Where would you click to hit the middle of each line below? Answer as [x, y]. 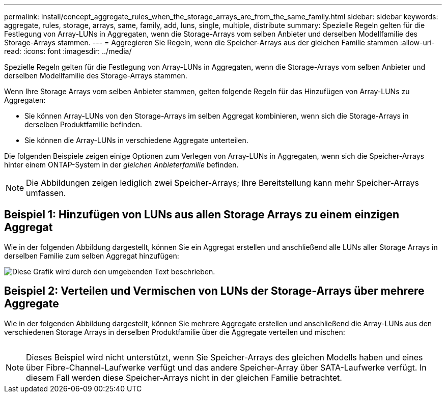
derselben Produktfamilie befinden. [83, 124]
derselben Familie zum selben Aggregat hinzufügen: [92, 256]
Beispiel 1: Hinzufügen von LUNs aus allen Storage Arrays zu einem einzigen [202, 215]
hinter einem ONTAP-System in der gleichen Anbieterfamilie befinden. [121, 165]
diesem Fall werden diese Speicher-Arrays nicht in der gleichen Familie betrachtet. [184, 377]
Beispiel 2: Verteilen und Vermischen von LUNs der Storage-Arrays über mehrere [214, 291]
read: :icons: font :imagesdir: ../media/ [68, 51]
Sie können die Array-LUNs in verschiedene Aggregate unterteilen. [136, 140]
